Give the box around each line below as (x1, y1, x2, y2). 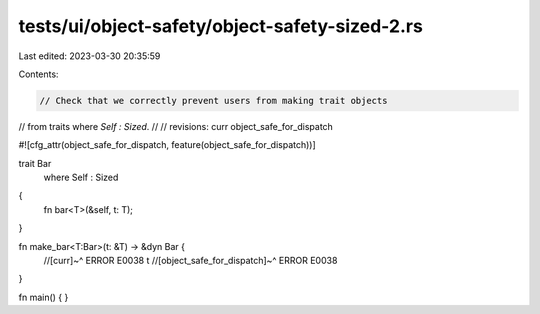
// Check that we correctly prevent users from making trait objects (39, 95, 388, 106)
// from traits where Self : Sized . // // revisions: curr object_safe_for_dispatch (18, 120, 334, 132)
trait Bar (18, 157, 52, 169)
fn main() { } (18, 291, 69, 303)
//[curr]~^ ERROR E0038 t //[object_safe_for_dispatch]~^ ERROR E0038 (43, 255, 338, 267)
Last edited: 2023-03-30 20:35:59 (18, 50, 161, 62)
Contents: (18, 68, 59, 80)
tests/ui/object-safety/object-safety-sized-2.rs (18, 15, 424, 37)
